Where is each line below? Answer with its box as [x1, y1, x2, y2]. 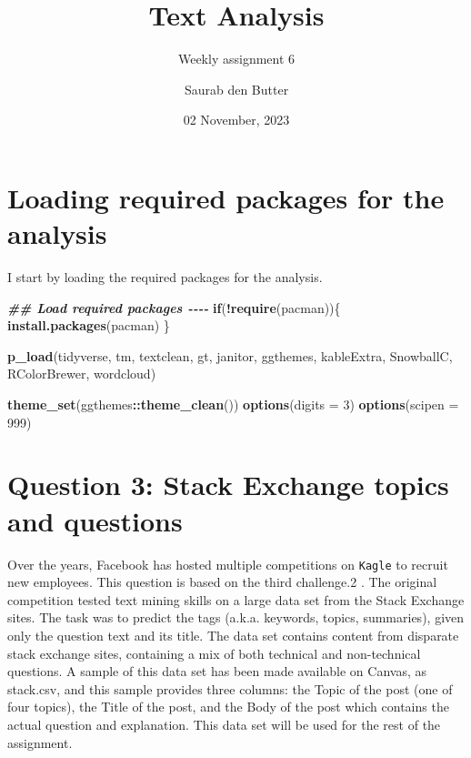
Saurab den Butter [184, 79, 289, 98]
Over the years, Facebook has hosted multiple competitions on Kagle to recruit [7, 554, 448, 573]
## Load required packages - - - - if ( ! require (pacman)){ [7, 298, 341, 317]
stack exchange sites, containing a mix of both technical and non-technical [7, 643, 421, 662]
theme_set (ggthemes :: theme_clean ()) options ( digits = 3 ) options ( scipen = [7, 395, 459, 413]
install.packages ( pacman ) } [7, 316, 170, 335]
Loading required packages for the [7, 178, 445, 216]
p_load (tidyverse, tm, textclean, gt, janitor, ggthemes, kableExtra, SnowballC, [7, 346, 453, 365]
